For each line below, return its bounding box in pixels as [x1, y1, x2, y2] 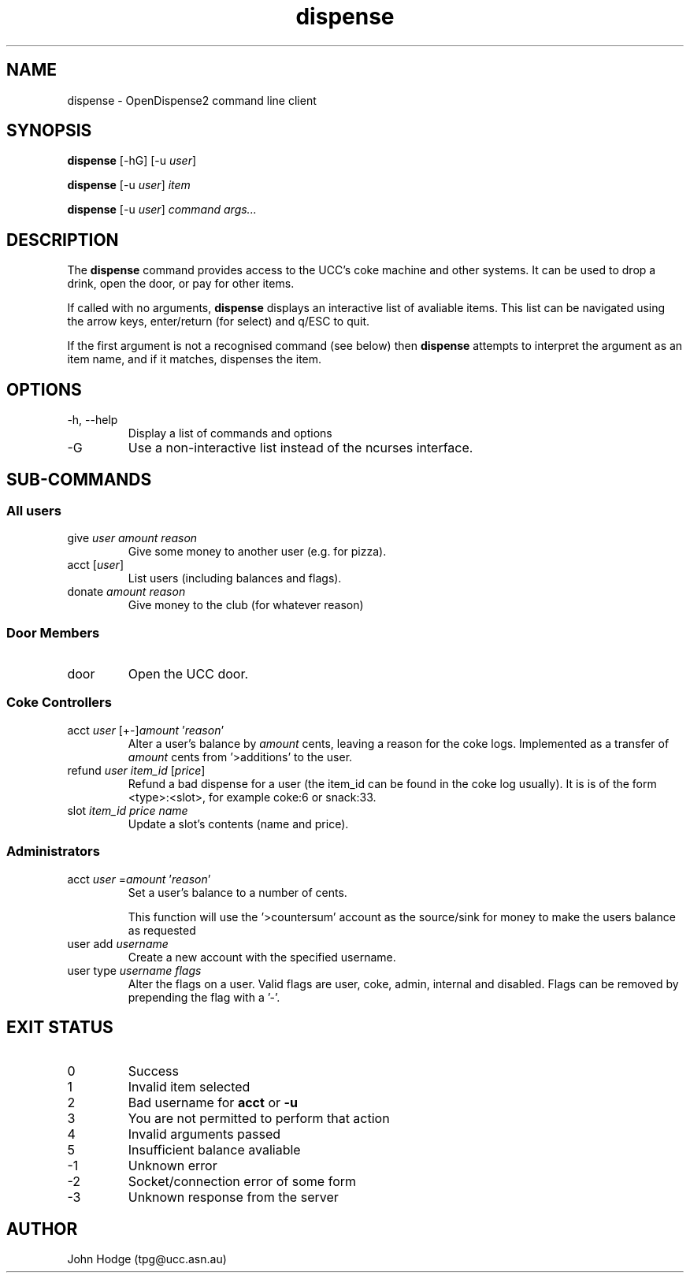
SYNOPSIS [6, 121, 92, 141]
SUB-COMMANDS [6, 469, 152, 489]
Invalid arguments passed [128, 1126, 281, 1143]
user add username [67, 936, 169, 950]
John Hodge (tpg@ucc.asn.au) [67, 1252, 227, 1266]
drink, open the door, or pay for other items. [67, 277, 295, 291]
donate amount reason [67, 585, 186, 599]
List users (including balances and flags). [128, 571, 342, 586]
